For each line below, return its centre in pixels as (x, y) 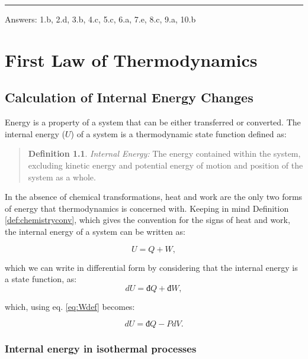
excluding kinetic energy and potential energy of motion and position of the (166, 165)
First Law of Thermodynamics (131, 59)
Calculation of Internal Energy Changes (129, 97)
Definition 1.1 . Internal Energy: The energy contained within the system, (164, 153)
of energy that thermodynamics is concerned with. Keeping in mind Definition (147, 208)
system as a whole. (62, 177)
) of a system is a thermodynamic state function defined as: (179, 133)
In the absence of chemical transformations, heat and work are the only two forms (154, 197)
